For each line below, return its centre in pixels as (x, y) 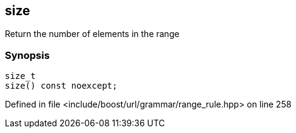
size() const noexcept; (61, 86)
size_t (20, 76)
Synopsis (27, 55)
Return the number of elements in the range (92, 34)
